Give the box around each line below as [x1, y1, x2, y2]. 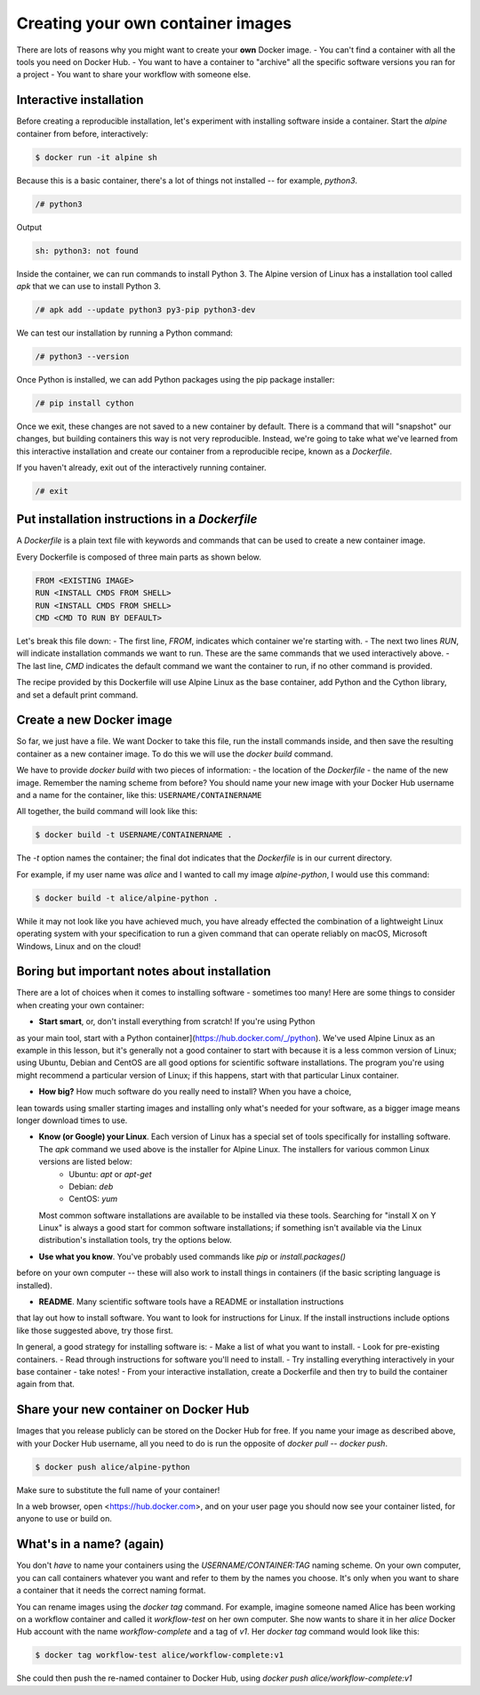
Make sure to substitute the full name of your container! [16, 1484, 220, 1495]
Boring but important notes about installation [16, 964, 271, 979]
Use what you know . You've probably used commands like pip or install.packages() [38, 1251, 347, 1262]
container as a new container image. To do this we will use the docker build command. [16, 748, 333, 759]
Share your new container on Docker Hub [16, 1402, 250, 1417]
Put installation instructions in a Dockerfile [16, 512, 258, 527]
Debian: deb [68, 1181, 114, 1191]
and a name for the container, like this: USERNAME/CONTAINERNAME [16, 790, 262, 801]
